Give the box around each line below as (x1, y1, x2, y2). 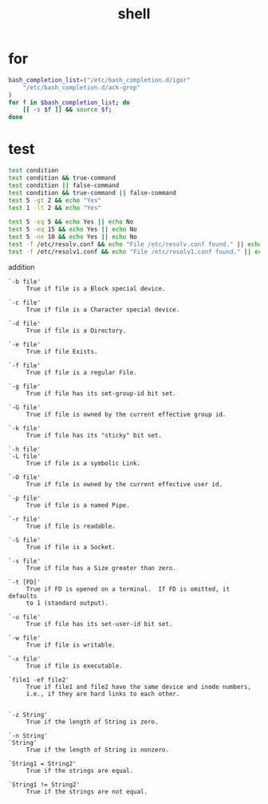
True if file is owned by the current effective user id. (26, 480, 223, 488)
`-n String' (8, 731, 48, 739)
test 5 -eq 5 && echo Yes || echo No (8, 218, 134, 226)
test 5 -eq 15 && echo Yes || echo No (8, 225, 137, 234)
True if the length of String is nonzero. (26, 746, 170, 754)
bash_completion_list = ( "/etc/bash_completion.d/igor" (8, 76, 191, 84)
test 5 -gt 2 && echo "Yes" (8, 196, 102, 204)
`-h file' (8, 445, 41, 453)
